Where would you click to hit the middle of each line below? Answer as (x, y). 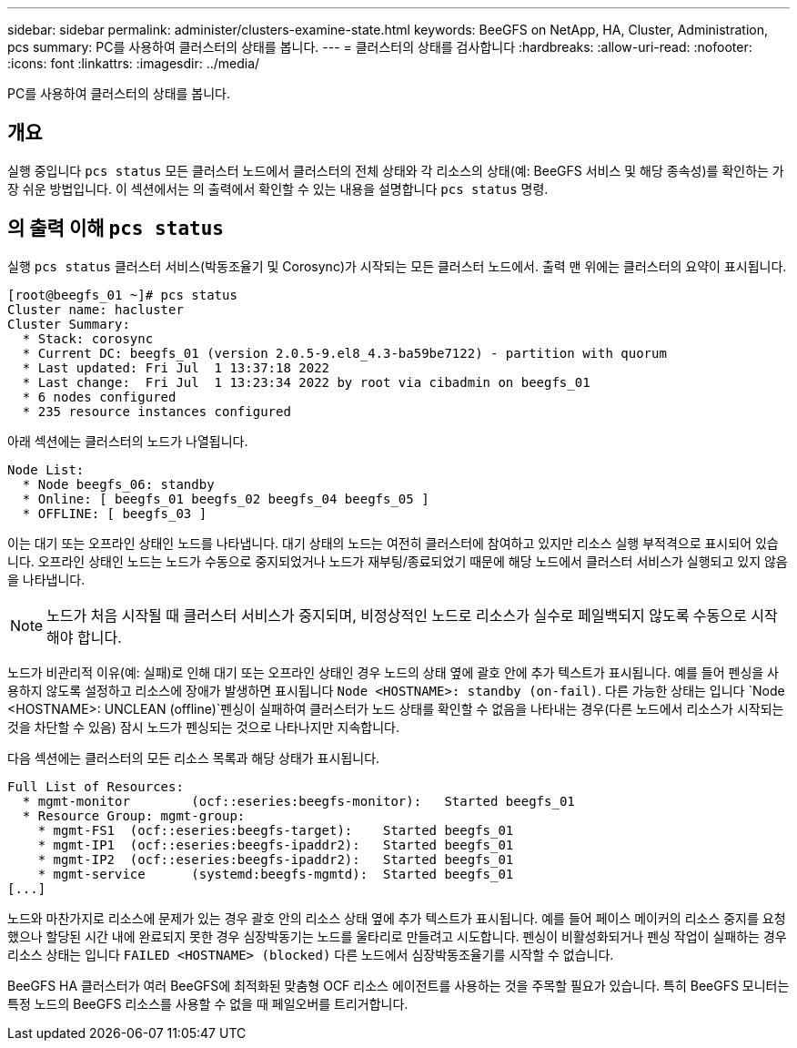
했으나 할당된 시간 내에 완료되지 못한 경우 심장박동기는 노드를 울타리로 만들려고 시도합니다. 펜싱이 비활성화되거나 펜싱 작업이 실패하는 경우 (397, 936)
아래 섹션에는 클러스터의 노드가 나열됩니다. (128, 441)
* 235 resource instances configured (156, 411)
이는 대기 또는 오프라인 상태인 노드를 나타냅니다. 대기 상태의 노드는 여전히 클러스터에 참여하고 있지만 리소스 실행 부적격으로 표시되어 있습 (393, 543)
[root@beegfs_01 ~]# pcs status (122, 295)
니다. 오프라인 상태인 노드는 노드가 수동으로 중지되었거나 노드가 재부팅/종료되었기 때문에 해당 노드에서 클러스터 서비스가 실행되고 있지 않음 (398, 561)
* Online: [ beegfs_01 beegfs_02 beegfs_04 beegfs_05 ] (226, 499)
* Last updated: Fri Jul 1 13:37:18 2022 (176, 367)
